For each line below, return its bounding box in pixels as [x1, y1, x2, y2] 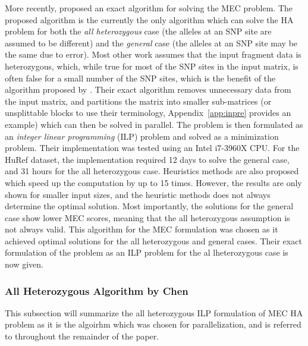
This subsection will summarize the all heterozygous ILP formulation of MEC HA [5, 306, 303, 319]
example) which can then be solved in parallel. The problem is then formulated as [5, 118, 303, 130]
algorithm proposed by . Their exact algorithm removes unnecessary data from [5, 83, 291, 96]
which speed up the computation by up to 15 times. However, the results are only [5, 176, 302, 188]
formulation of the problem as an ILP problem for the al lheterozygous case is [5, 246, 288, 259]
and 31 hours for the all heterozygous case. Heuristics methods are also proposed [5, 165, 299, 177]
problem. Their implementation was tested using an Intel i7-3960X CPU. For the [5, 141, 300, 154]
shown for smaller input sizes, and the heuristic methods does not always [5, 188, 271, 200]
